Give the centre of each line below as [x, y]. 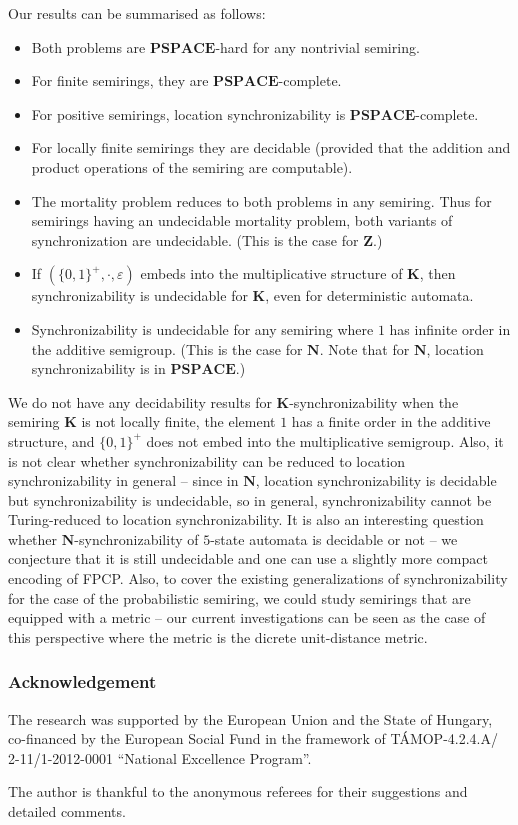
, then [437, 273]
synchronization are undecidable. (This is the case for [195, 239]
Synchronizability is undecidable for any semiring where [202, 328]
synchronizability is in [98, 368]
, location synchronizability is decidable [376, 480]
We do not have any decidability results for [140, 401]
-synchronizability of [136, 538]
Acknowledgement [82, 681]
